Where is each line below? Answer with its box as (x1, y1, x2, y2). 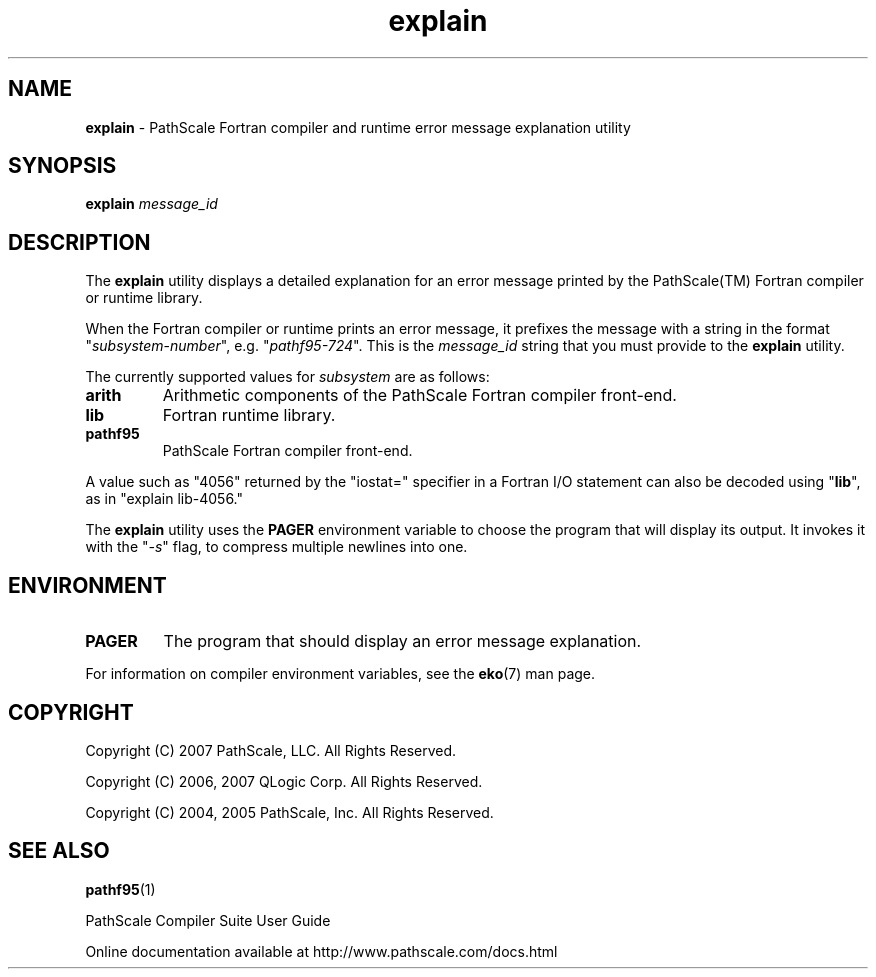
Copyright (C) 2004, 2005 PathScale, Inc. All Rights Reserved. (85, 803, 494, 821)
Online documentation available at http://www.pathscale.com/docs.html (85, 942, 558, 960)
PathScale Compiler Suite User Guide (85, 911, 331, 929)
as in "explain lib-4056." (85, 490, 243, 508)
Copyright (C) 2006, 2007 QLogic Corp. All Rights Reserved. (85, 772, 483, 790)
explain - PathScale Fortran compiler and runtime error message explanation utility (85, 118, 631, 136)
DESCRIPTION (8, 229, 151, 255)
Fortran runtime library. (162, 405, 336, 426)
